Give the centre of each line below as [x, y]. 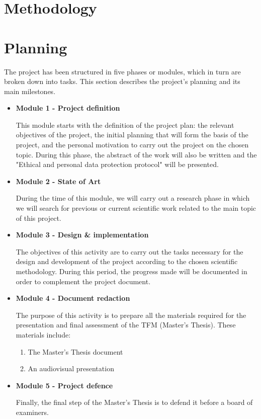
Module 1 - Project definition [68, 108]
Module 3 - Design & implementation [82, 235]
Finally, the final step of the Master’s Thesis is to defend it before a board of [134, 402]
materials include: [43, 334]
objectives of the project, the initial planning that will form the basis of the [132, 135]
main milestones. [30, 91]
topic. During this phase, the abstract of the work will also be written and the [136, 154]
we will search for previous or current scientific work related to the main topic [136, 208]
